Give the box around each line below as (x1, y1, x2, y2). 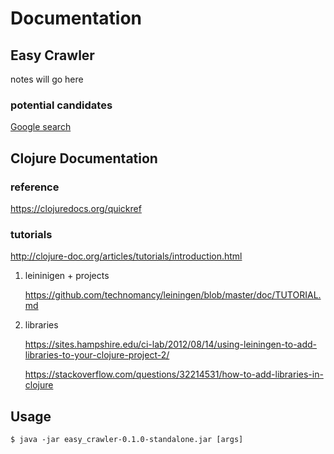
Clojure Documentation (10, 150, 158, 167)
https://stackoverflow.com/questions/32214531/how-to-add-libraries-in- (24, 368, 324, 381)
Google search (10, 121, 72, 133)
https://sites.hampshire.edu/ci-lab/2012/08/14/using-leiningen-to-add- (24, 338, 318, 351)
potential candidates (10, 98, 113, 112)
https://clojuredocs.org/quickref (10, 202, 142, 214)
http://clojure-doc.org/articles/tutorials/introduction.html (10, 250, 243, 262)
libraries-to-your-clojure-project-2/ (24, 349, 170, 361)
